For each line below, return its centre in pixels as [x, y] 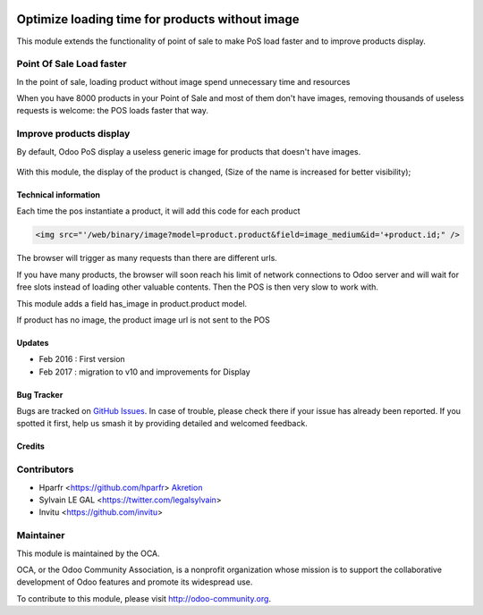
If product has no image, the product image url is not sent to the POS [143, 320]
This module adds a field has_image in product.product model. [132, 303]
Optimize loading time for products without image [158, 19]
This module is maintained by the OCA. [88, 553]
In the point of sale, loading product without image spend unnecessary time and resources [183, 81]
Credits [30, 446]
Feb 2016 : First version [82, 359]
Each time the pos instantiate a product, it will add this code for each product [158, 211]
